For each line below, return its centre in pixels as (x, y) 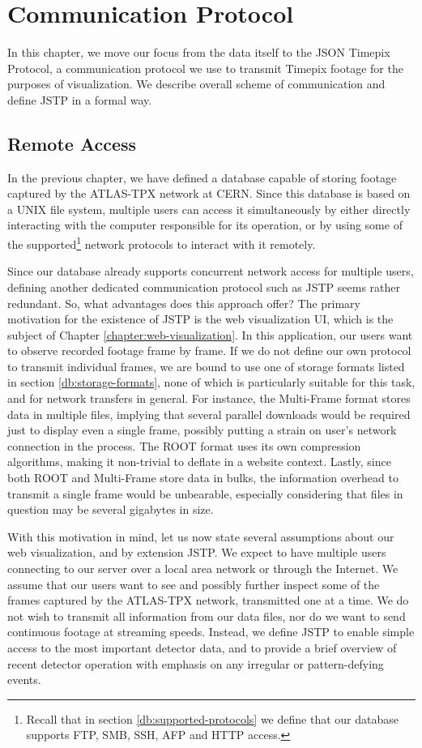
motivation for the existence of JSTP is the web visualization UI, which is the (200, 319)
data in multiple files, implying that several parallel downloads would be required (209, 414)
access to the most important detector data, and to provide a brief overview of (202, 647)
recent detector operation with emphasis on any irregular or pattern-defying (196, 663)
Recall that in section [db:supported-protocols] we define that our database (212, 718)
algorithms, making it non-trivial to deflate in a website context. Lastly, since (199, 462)
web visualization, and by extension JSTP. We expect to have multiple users (197, 552)
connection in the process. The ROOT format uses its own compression (184, 445)
